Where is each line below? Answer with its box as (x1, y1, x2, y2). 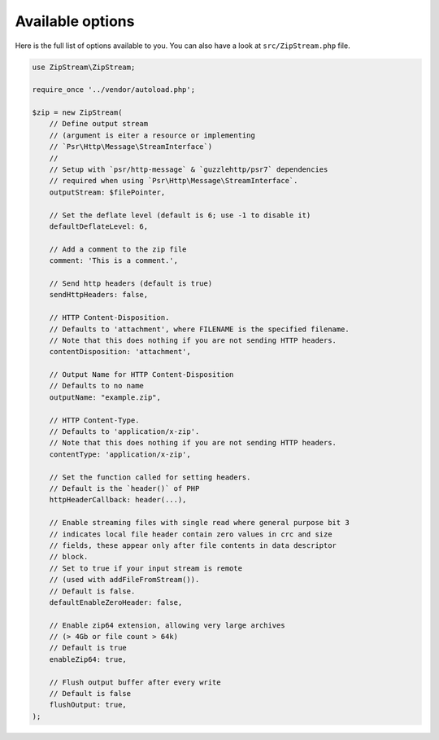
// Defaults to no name (49, 381, 144, 391)
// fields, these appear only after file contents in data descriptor (49, 541, 337, 550)
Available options (15, 12, 135, 30)
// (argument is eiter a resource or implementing (49, 130, 255, 140)
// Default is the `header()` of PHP (49, 484, 200, 493)
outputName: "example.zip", (49, 392, 162, 402)
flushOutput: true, (49, 700, 128, 710)
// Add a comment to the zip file (49, 244, 187, 254)
